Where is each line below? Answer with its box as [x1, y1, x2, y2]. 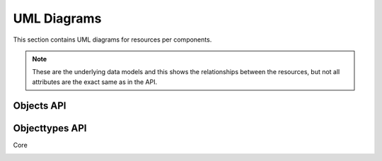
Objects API [13, 100, 66, 112]
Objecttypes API [13, 122, 87, 134]
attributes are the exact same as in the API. [32, 78, 158, 86]
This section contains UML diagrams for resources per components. [13, 35, 212, 44]
